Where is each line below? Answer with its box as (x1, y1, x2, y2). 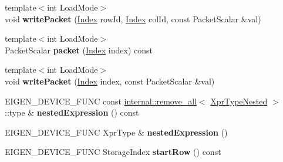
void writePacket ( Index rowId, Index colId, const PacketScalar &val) (5, 12, 261, 25)
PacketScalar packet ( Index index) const (5, 43, 153, 56)
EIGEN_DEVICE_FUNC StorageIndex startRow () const (5, 146, 221, 158)
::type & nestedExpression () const (5, 106, 139, 119)
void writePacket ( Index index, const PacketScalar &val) (5, 75, 215, 87)
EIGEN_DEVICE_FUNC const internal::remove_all (5, 95, 197, 107)
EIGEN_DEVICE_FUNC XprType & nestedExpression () (5, 126, 228, 138)
